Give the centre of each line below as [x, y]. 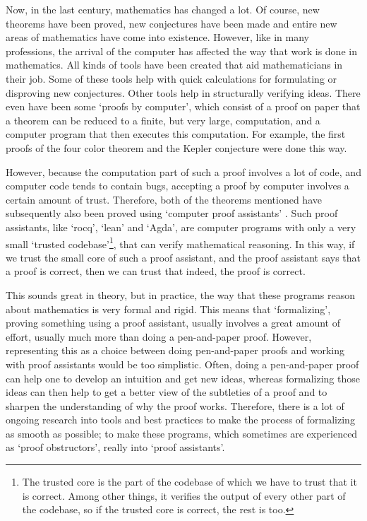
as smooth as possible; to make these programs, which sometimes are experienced [182, 433]
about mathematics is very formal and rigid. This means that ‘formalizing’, [168, 309]
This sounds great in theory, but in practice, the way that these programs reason [180, 294]
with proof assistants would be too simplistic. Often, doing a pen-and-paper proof [182, 364]
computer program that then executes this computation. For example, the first [176, 134]
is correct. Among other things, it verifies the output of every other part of [184, 495]
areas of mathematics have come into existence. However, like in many [157, 37]
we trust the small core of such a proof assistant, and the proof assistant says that [183, 257]
